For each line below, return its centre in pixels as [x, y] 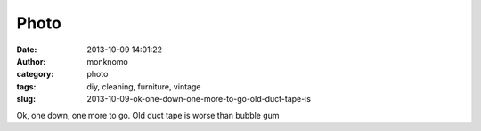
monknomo [107, 61]
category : [35, 74]
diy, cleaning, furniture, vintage [144, 86]
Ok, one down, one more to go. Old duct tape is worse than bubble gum [148, 115]
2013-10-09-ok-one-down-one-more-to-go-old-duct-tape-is [199, 99]
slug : [26, 99]
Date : [27, 50]
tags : [26, 86]
